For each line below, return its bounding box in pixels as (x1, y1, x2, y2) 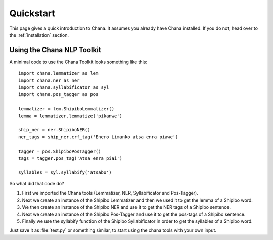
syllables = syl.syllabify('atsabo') (18, 169, 112, 175)
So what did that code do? (9, 181, 64, 187)
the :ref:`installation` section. (9, 32, 69, 38)
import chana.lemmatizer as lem (18, 71, 99, 76)
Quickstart (9, 8, 56, 19)
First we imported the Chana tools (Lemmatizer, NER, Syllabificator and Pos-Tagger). (22, 190, 198, 196)
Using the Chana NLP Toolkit (9, 45, 101, 54)
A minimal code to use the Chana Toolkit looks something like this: (9, 59, 148, 65)
